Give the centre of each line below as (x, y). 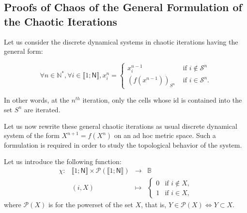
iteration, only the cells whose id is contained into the (162, 100)
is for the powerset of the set (91, 205)
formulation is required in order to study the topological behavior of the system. (123, 145)
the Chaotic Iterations (61, 21)
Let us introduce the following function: (63, 161)
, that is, (154, 205)
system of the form (32, 135)
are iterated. (42, 109)
